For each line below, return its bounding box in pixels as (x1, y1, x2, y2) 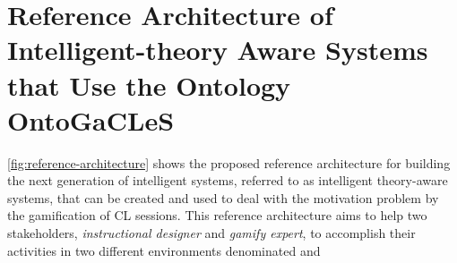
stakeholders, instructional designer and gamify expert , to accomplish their (7, 224, 416, 242)
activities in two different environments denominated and (7, 241, 321, 259)
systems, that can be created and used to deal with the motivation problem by (7, 188, 439, 207)
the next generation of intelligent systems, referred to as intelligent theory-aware (7, 171, 448, 190)
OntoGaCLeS (7, 101, 175, 138)
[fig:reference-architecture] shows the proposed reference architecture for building (7, 153, 451, 172)
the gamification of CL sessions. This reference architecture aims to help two (7, 206, 427, 225)
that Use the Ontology (7, 66, 291, 103)
